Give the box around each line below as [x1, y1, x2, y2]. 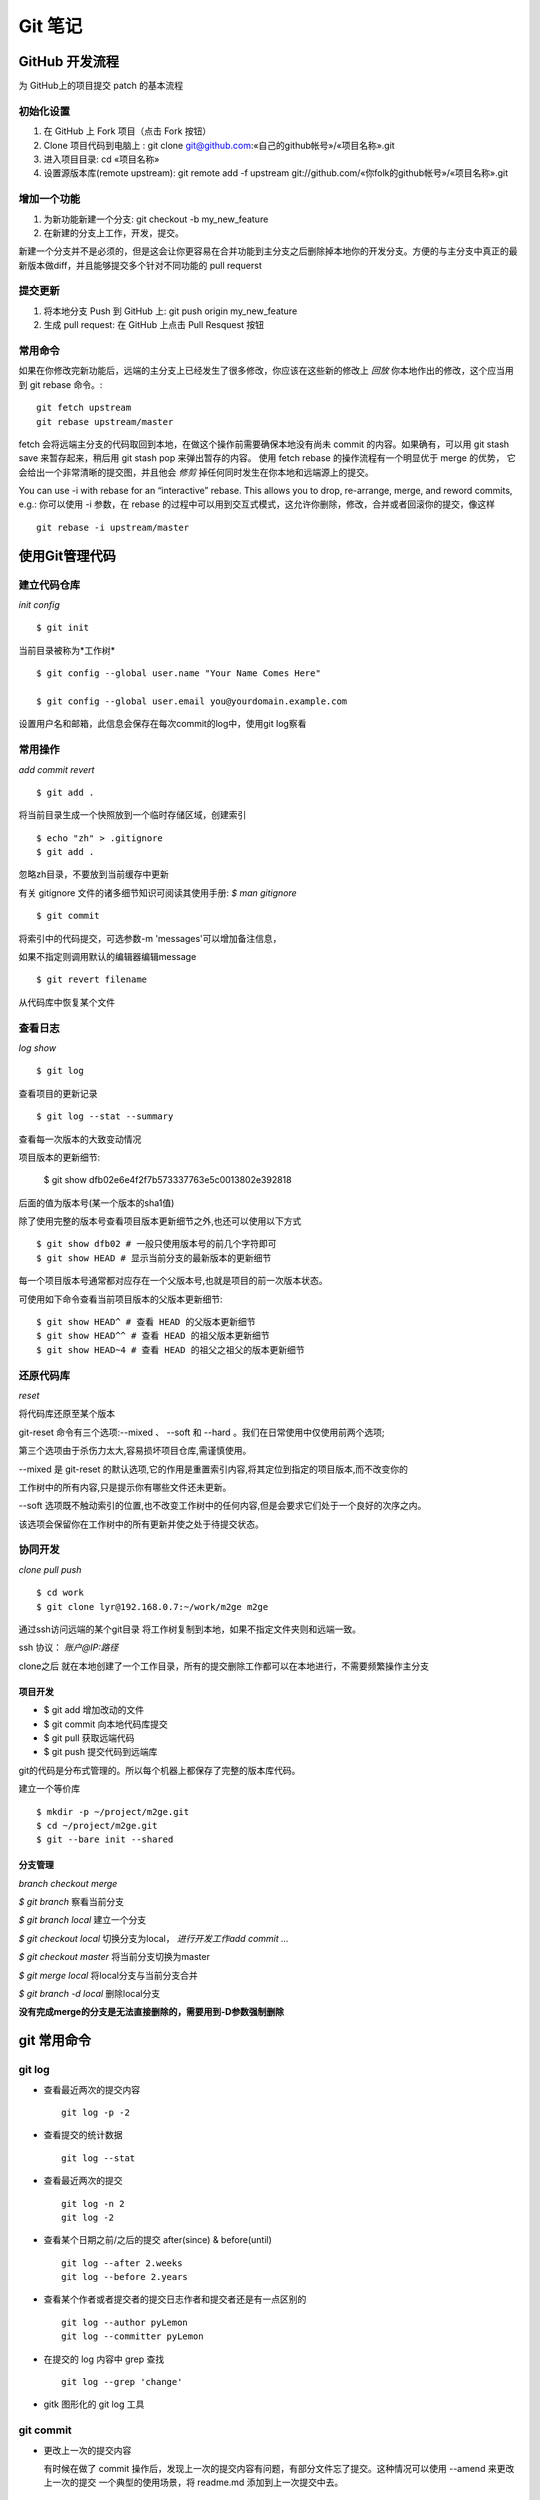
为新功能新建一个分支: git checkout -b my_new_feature [43, 213, 269, 225]
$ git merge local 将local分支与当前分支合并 [18, 1969, 199, 1981]
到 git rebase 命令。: [18, 378, 103, 390]
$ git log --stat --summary [36, 1111, 174, 1122]
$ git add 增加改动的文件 [43, 1704, 145, 1716]
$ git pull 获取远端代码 [43, 1731, 135, 1744]
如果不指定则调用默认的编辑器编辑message [18, 951, 197, 963]
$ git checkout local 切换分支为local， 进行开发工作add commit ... [18, 1932, 289, 1944]
